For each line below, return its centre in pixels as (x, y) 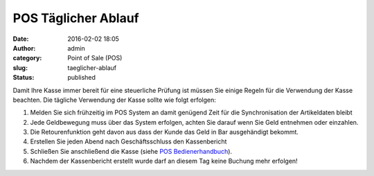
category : (27, 58)
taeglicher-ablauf (92, 68)
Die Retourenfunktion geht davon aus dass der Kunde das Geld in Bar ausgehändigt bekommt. (164, 132)
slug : (20, 68)
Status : (24, 78)
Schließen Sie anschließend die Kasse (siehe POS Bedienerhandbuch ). (131, 151)
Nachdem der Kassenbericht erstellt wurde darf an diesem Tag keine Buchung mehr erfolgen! (164, 161)
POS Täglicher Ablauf (76, 18)
